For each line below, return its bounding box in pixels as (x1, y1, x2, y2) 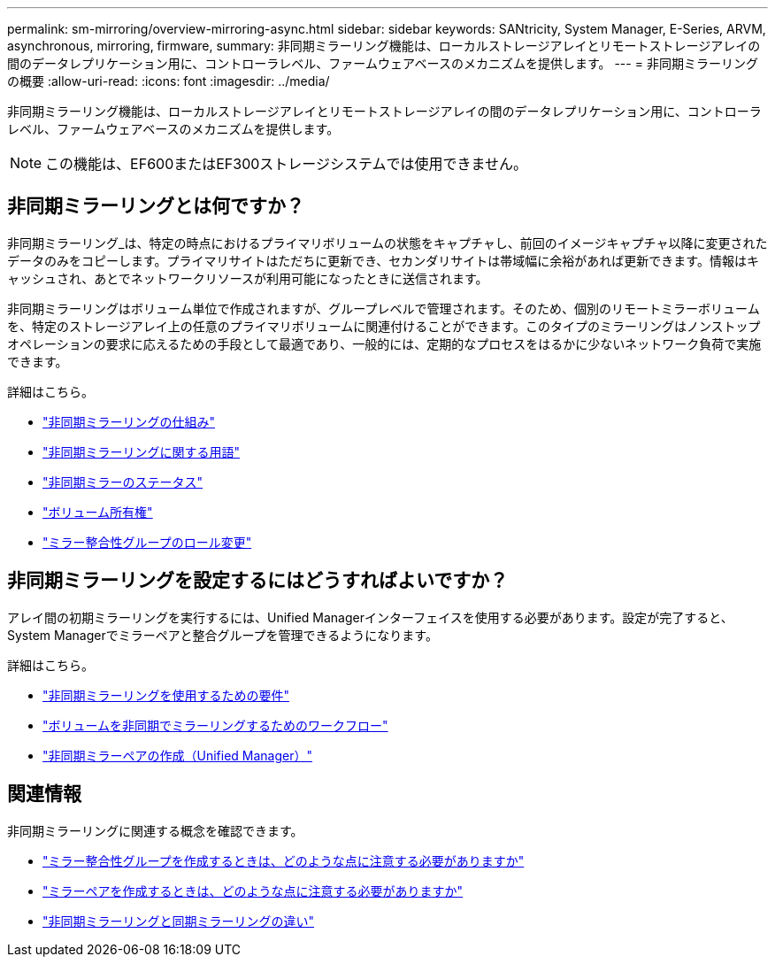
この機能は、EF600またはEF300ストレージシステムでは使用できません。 (45, 155, 528, 173)
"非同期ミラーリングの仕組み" (42, 413, 216, 429)
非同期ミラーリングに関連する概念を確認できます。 (7, 822, 303, 838)
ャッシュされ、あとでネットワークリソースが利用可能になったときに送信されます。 (7, 270, 488, 286)
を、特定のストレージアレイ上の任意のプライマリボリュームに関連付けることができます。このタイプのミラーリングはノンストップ (7, 318, 761, 334)
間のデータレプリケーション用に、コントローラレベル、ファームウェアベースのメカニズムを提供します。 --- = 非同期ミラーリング (7, 56, 758, 71)
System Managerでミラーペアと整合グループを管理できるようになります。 (7, 627, 438, 643)
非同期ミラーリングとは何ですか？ (7, 195, 304, 218)
